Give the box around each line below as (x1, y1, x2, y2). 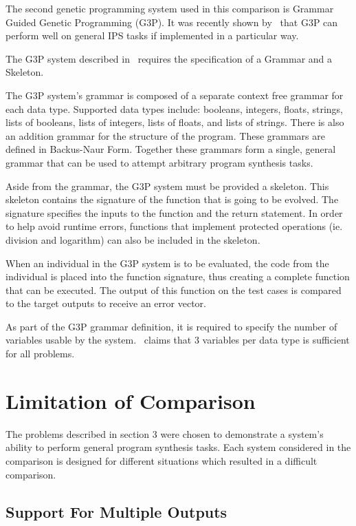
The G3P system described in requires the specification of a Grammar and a (5, 51, 333, 65)
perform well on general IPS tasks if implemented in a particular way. (5, 28, 299, 43)
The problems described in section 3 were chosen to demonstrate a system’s (5, 426, 324, 441)
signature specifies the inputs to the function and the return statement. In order (5, 205, 343, 220)
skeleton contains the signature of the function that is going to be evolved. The (5, 192, 339, 207)
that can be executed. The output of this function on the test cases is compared (5, 282, 342, 297)
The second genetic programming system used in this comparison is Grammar (5, 1, 334, 15)
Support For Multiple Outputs (5, 501, 227, 522)
